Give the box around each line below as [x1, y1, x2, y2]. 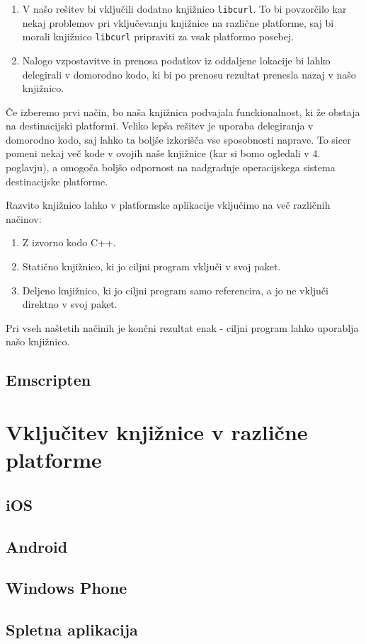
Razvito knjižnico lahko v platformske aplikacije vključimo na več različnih [6, 197, 331, 212]
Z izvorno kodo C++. [22, 235, 116, 250]
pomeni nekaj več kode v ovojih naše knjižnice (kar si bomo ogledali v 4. [6, 146, 321, 161]
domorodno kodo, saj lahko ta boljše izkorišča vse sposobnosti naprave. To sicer [6, 132, 351, 146]
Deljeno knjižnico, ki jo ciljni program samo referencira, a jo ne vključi [22, 282, 328, 297]
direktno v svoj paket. [22, 297, 118, 311]
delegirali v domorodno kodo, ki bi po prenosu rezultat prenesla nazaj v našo [22, 67, 356, 81]
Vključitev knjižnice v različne [6, 417, 308, 446]
